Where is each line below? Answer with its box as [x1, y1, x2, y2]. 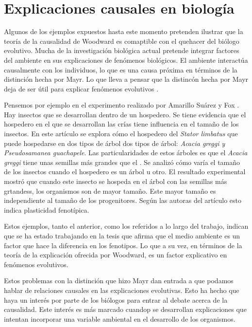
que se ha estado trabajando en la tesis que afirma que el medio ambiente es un [4, 231, 240, 240]
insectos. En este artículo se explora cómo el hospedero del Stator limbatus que [4, 128, 238, 139]
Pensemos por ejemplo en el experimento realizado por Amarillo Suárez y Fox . [4, 100, 239, 110]
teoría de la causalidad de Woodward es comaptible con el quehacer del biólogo [4, 36, 239, 46]
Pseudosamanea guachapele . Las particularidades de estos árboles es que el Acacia [4, 147, 248, 158]
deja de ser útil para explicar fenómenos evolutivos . [4, 83, 159, 93]
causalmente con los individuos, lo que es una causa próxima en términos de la [4, 64, 237, 74]
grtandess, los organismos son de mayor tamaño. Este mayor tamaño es [4, 185, 216, 196]
